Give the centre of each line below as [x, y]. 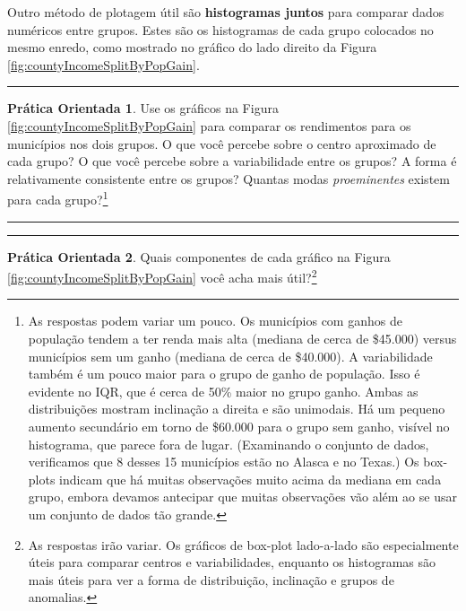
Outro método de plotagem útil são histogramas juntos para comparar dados [226, 12]
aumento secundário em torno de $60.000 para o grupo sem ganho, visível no [239, 426]
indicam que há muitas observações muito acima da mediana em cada [250, 479]
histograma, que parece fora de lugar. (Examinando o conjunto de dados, [229, 444]
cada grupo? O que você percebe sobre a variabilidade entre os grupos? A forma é [232, 161]
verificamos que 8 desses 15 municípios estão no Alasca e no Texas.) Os [224, 462]
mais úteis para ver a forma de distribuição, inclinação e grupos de [211, 579]
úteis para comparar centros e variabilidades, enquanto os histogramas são [232, 562]
